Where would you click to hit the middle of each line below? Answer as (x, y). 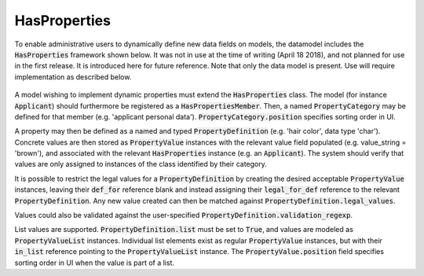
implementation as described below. (73, 77)
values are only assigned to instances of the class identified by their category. (141, 164)
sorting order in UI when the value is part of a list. (95, 263)
